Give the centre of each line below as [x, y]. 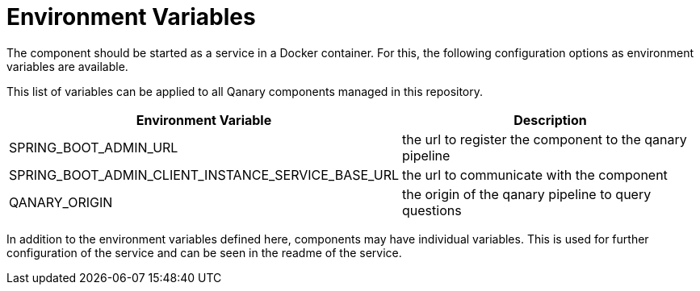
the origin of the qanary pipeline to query [527, 194]
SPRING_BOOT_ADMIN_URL [94, 147]
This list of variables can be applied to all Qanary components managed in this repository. [245, 91]
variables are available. [67, 66]
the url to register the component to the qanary [545, 139]
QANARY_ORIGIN [61, 202]
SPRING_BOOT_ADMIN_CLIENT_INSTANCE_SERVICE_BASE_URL [204, 175]
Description [550, 120]
